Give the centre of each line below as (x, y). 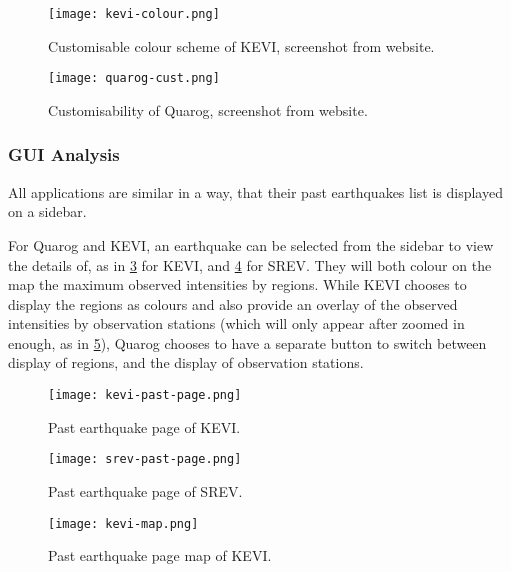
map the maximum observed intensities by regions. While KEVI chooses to (237, 284)
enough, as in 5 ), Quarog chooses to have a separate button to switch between (247, 342)
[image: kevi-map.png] (123, 523)
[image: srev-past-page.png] (145, 459)
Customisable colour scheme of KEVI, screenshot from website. (241, 45)
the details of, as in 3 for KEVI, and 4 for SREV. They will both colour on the (250, 264)
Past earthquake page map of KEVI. (160, 555)
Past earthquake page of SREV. (145, 490)
